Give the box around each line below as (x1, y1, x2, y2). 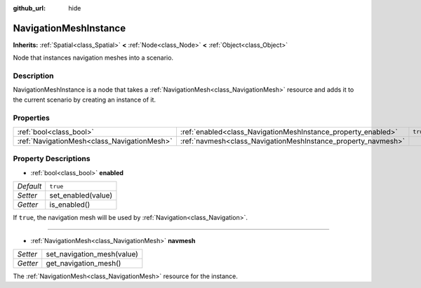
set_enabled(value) (49, 191, 113, 200)
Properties (13, 113, 51, 123)
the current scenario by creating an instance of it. (13, 95, 156, 104)
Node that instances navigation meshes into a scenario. (13, 53, 174, 62)
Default (17, 181, 42, 191)
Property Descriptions (13, 154, 91, 164)
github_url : (13, 4, 46, 12)
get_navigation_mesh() (46, 258, 121, 268)
